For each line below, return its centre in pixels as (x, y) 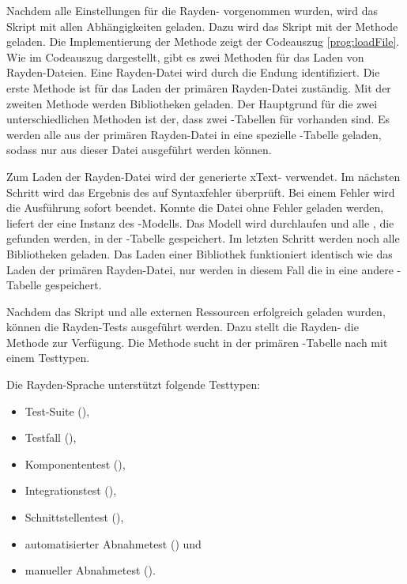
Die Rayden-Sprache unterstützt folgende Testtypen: (134, 384)
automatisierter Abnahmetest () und (113, 543)
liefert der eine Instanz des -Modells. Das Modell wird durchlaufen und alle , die (200, 222)
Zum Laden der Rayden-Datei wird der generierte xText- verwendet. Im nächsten (203, 176)
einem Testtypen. (48, 358)
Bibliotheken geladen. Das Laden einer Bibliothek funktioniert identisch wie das (200, 253)
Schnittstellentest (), (74, 517)
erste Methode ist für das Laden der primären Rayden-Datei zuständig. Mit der (199, 87)
